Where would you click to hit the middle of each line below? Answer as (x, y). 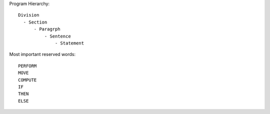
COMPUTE (27, 80)
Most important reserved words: (42, 54)
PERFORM (27, 66)
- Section (35, 22)
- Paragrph (47, 29)
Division (29, 15)
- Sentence (57, 36)
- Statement (70, 43)
